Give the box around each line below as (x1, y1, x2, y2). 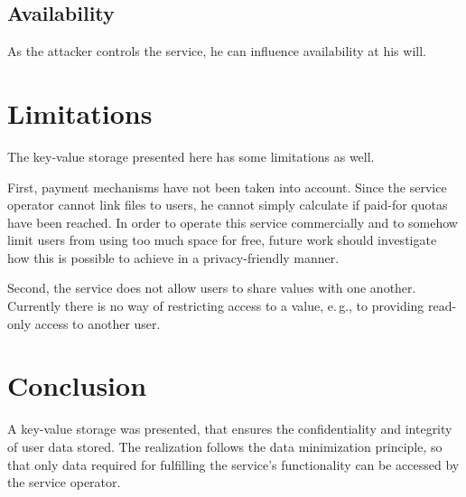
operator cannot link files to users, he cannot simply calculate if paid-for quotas (7, 195, 448, 214)
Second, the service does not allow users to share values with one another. (7, 278, 416, 297)
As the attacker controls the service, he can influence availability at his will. (7, 42, 426, 61)
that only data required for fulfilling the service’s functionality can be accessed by (7, 455, 460, 474)
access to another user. (34, 314, 161, 333)
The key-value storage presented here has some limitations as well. (7, 146, 375, 165)
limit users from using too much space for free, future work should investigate (7, 230, 437, 249)
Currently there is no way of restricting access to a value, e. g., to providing (7, 296, 424, 315)
